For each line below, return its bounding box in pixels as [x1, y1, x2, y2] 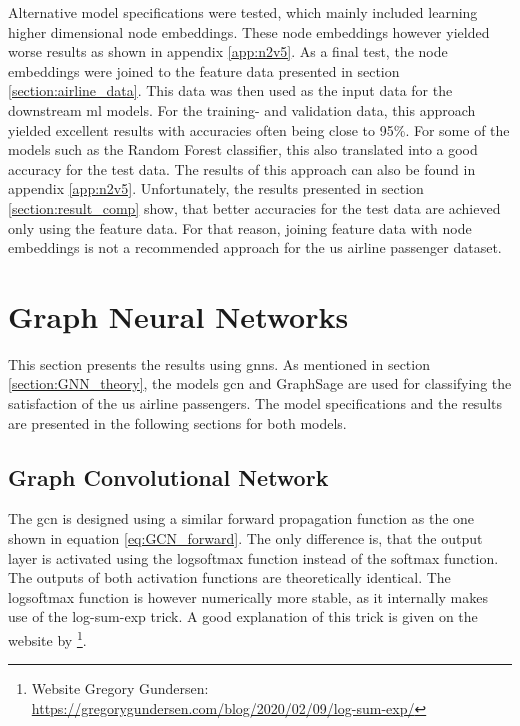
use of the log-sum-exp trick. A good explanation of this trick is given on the [8, 606, 478, 627]
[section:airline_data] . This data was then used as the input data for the [8, 80, 453, 101]
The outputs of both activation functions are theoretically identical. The [8, 567, 451, 588]
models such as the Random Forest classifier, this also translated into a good [8, 139, 478, 160]
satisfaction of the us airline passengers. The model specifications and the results [8, 393, 502, 414]
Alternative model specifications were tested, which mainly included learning [8, 2, 478, 22]
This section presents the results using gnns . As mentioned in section [8, 353, 430, 374]
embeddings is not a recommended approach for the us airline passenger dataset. [8, 237, 502, 258]
